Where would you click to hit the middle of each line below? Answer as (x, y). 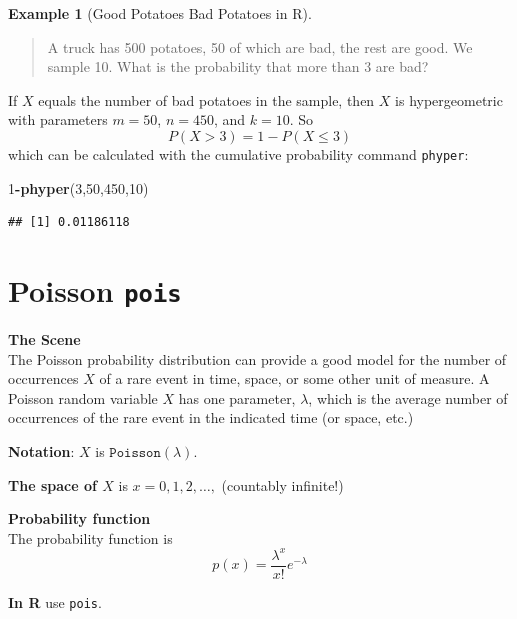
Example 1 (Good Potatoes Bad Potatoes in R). (160, 13)
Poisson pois (95, 290)
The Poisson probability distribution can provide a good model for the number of (257, 358)
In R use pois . (55, 601)
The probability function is (90, 537)
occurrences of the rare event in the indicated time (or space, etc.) (211, 417)
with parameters (58, 119)
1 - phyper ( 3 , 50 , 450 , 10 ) (78, 187)
